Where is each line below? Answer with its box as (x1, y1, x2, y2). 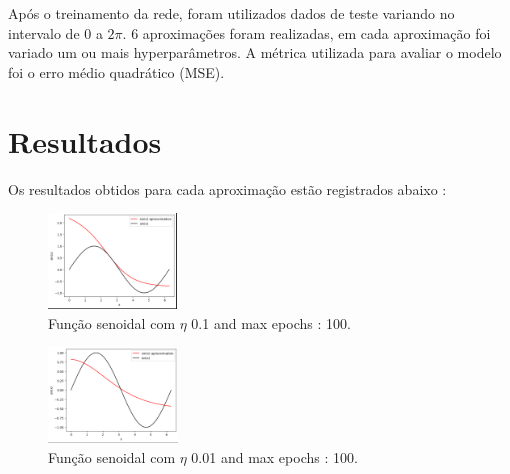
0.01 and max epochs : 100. (191, 446, 358, 467)
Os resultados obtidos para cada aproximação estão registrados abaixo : (8, 178, 447, 199)
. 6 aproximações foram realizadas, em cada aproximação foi (122, 22, 491, 43)
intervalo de (8, 22, 80, 43)
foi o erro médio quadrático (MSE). (8, 61, 225, 82)
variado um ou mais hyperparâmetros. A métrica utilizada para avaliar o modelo (8, 42, 502, 63)
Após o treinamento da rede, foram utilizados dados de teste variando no (8, 3, 455, 23)
